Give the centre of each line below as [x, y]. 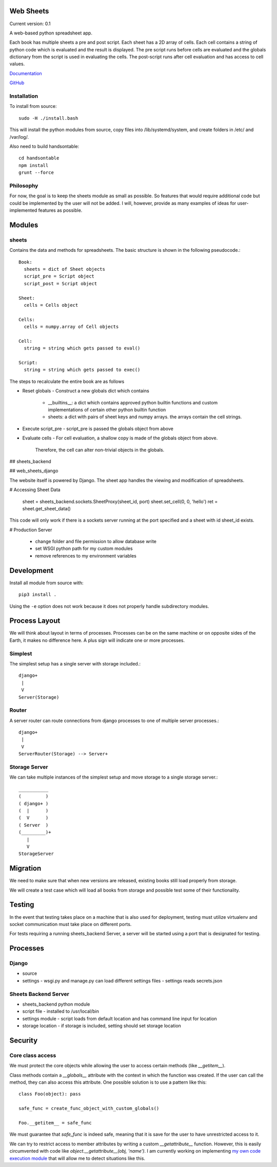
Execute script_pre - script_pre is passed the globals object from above [98, 429]
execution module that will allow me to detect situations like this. [77, 1158]
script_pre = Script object [59, 276]
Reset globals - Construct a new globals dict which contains [86, 391]
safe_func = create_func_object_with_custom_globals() [89, 1108]
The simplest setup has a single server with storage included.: [75, 664]
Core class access [33, 1055]
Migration [25, 868]
